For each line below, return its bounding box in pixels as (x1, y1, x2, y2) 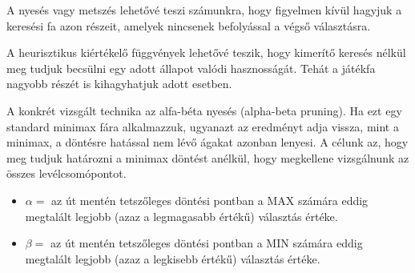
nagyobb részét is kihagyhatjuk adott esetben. (6, 75, 232, 92)
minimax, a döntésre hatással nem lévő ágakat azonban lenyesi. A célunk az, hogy (6, 134, 409, 151)
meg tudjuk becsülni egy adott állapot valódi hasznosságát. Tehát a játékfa (6, 59, 376, 76)
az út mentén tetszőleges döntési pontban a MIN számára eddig (50, 235, 363, 251)
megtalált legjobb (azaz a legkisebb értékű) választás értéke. (25, 250, 320, 267)
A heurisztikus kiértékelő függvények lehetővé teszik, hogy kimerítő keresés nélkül (6, 44, 406, 61)
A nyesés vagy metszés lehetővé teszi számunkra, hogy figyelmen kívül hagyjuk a (6, 2, 402, 18)
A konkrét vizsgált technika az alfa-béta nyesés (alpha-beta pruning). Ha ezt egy (6, 102, 402, 118)
